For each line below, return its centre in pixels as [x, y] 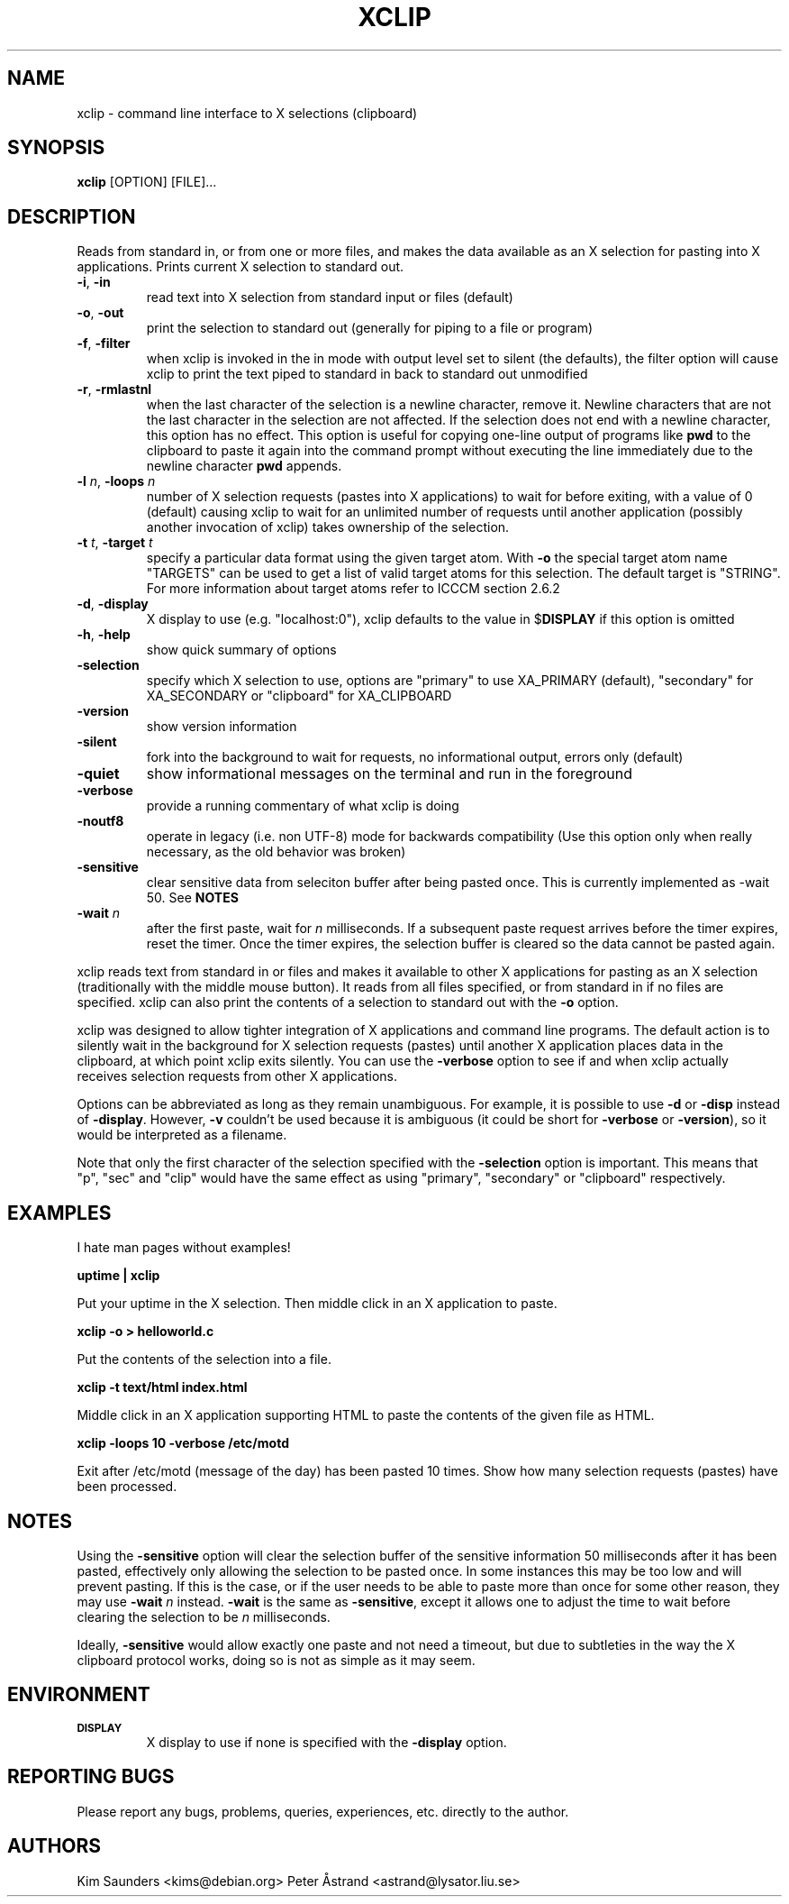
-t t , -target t [115, 543]
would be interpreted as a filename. [182, 1135]
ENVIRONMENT [79, 1695]
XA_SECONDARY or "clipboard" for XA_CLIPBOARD [299, 696]
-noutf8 [100, 821]
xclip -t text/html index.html [162, 1387]
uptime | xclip [118, 1276]
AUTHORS [54, 1846]
